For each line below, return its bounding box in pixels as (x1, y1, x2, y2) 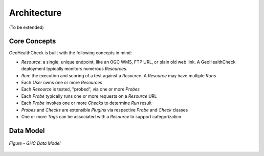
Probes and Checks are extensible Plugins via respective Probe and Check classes (21, 107, 188, 112)
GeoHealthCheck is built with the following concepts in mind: (9, 50, 132, 56)
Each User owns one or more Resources (21, 80, 103, 86)
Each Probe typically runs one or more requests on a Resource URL (21, 93, 157, 99)
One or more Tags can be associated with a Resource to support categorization (21, 113, 182, 119)
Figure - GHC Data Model (9, 140, 61, 146)
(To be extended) (9, 24, 44, 30)
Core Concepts (9, 37, 56, 45)
